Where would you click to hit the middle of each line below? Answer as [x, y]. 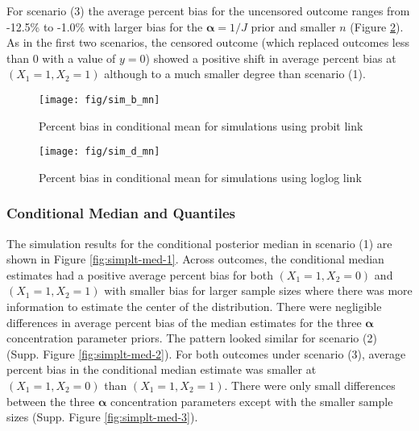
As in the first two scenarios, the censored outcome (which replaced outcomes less [208, 42]
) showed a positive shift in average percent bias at [271, 58]
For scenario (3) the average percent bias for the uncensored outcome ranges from [208, 10]
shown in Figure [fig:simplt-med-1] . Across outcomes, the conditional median [195, 259]
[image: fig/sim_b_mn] [100, 99]
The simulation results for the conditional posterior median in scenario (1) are [199, 243]
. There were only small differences [310, 385]
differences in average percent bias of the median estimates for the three [184, 322]
